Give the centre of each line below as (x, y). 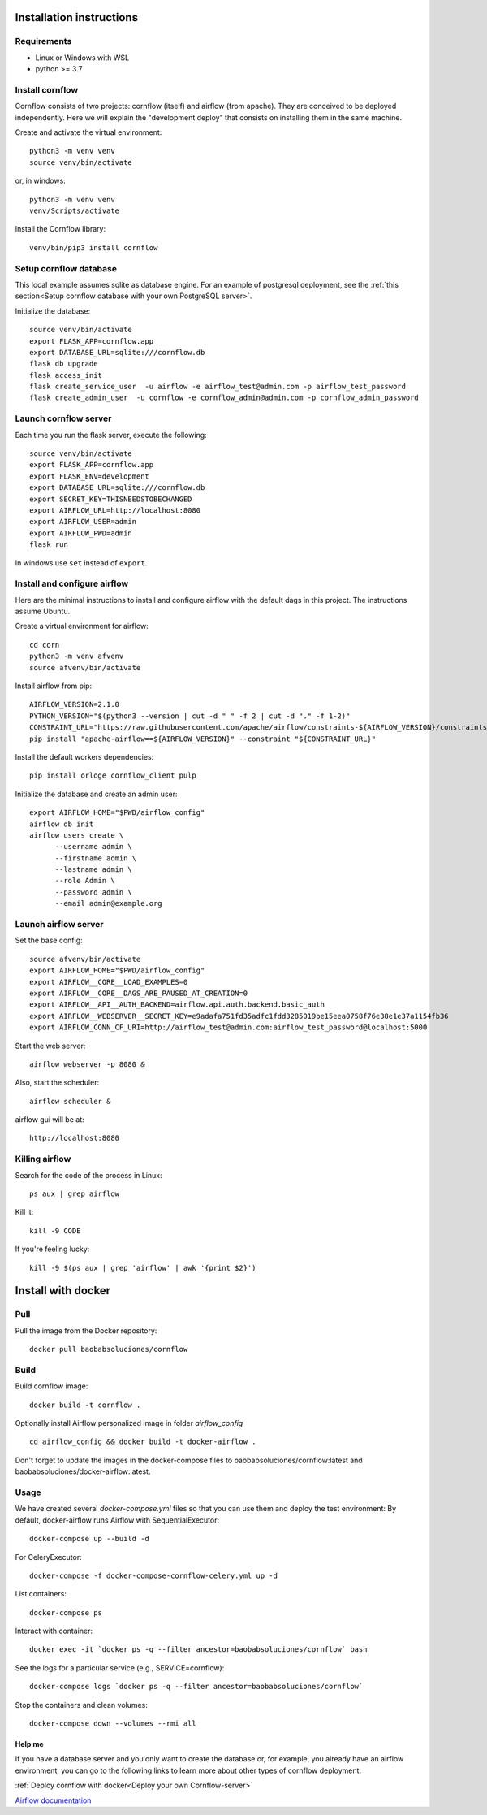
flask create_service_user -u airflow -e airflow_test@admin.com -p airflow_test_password (218, 387)
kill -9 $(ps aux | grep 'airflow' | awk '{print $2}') (143, 1268)
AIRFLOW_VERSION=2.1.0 (75, 704)
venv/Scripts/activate (75, 211)
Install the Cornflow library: (60, 229)
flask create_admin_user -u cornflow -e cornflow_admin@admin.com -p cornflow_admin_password (224, 398)
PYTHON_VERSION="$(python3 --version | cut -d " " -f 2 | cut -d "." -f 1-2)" (190, 716)
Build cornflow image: (52, 1386)
